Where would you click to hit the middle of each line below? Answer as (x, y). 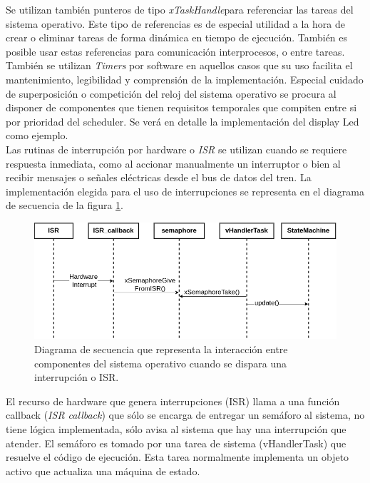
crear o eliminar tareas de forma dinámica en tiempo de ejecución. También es (177, 37)
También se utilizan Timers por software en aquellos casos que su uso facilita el (179, 65)
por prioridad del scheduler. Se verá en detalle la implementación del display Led (183, 121)
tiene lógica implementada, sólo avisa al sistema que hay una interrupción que (176, 429)
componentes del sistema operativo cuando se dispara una (160, 363)
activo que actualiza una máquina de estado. (103, 471)
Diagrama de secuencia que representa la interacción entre (161, 349)
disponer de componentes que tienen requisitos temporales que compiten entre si (181, 107)
